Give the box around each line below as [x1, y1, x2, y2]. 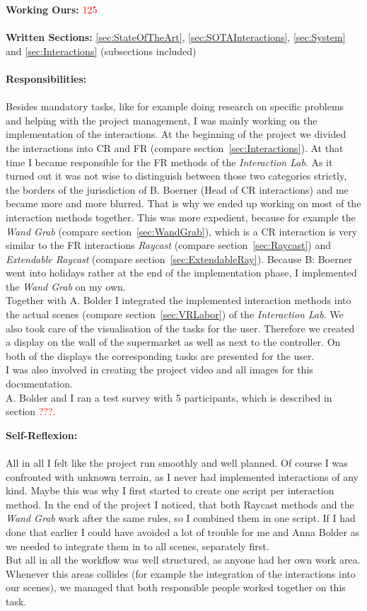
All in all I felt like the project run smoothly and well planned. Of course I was [6, 455, 348, 470]
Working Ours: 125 [6, 2, 98, 16]
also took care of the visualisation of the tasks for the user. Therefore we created [6, 320, 355, 335]
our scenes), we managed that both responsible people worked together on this [6, 580, 346, 595]
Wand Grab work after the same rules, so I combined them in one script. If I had [6, 511, 356, 525]
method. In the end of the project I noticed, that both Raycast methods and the [6, 496, 354, 511]
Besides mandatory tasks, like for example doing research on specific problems [6, 99, 344, 114]
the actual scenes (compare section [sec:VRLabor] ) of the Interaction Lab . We [6, 307, 344, 322]
